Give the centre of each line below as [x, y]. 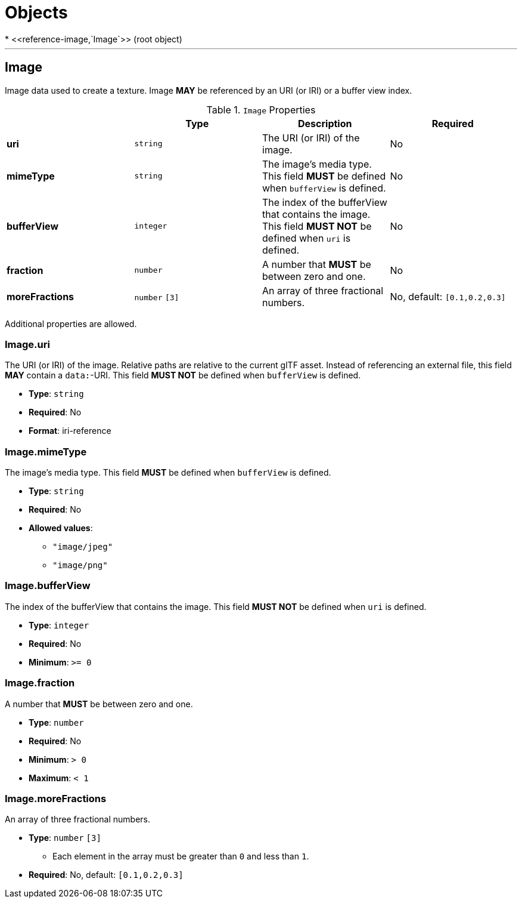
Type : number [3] [65, 838]
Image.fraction [40, 683]
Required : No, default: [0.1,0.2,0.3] [106, 875]
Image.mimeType [46, 451]
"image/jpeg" [83, 547]
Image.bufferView [48, 586]
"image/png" [80, 565]
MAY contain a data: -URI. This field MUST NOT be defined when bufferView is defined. [183, 375]
